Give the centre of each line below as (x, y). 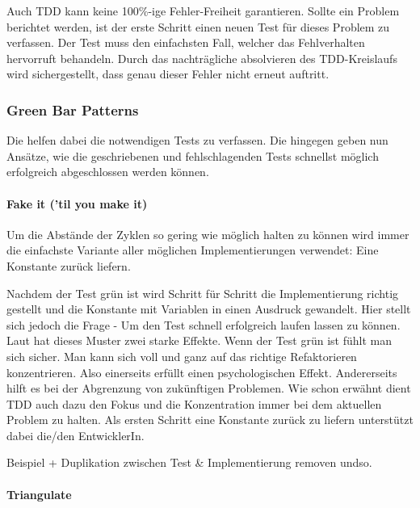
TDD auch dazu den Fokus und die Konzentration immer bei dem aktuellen (194, 403)
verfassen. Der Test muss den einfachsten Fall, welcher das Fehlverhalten (186, 42)
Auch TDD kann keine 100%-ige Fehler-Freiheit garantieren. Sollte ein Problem (203, 10)
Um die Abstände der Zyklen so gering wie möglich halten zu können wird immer (208, 234)
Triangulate (39, 494)
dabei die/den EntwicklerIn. (76, 435)
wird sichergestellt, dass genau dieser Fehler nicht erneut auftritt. (168, 74)
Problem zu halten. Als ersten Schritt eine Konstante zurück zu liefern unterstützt (210, 420)
